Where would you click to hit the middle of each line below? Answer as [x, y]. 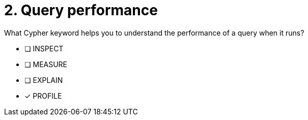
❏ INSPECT [44, 48]
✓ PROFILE [43, 96]
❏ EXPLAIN [44, 80]
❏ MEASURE [46, 64]
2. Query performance [81, 10]
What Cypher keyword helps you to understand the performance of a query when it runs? [154, 33]
